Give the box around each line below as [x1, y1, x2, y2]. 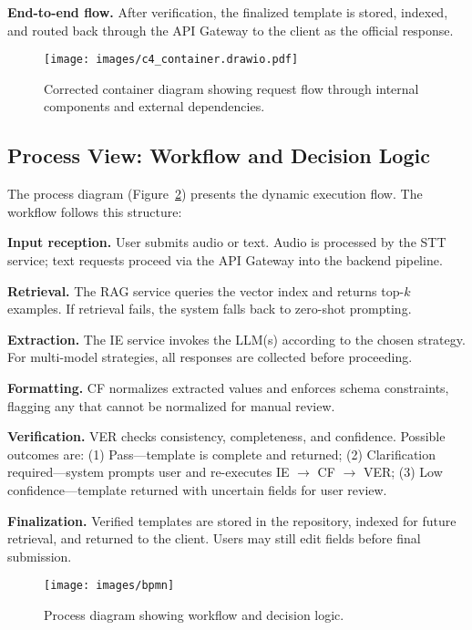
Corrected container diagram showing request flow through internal [44, 78, 419, 98]
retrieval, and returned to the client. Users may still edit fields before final [7, 529, 421, 548]
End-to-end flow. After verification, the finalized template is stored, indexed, [7, 3, 448, 21]
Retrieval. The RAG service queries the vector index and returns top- [7, 281, 405, 300]
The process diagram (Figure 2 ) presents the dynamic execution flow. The [7, 184, 423, 203]
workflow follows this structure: [7, 201, 182, 221]
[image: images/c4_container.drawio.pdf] [44, 53, 299, 67]
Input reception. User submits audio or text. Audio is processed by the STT [7, 232, 446, 252]
